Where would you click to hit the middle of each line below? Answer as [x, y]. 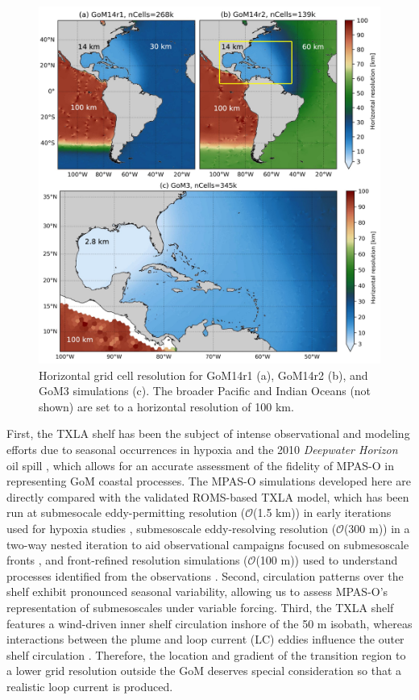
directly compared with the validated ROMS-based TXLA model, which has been [208, 496]
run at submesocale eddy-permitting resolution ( [126, 512]
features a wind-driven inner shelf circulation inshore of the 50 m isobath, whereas [209, 623]
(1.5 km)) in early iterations [322, 512]
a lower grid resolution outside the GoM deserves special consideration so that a [204, 671]
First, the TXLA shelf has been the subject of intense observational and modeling [208, 433]
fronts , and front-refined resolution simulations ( [127, 560]
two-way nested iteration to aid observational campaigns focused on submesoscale [208, 544]
